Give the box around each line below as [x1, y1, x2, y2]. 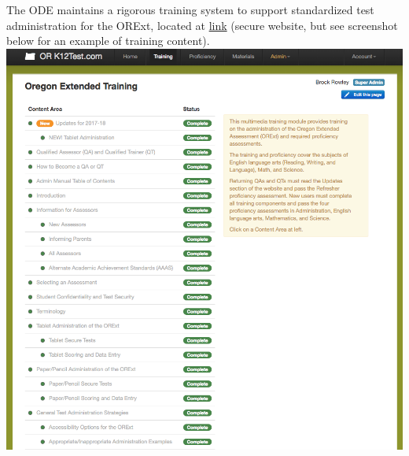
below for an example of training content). [6, 32, 210, 49]
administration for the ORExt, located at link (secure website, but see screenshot [6, 17, 398, 33]
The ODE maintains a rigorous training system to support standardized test [6, 2, 374, 17]
